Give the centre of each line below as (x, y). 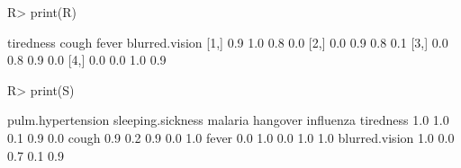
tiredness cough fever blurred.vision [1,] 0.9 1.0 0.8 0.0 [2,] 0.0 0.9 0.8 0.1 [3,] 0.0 (228, 42)
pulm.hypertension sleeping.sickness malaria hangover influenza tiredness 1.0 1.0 (228, 120)
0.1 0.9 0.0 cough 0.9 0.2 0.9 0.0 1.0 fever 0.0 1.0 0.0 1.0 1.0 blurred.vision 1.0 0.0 (231, 137)
